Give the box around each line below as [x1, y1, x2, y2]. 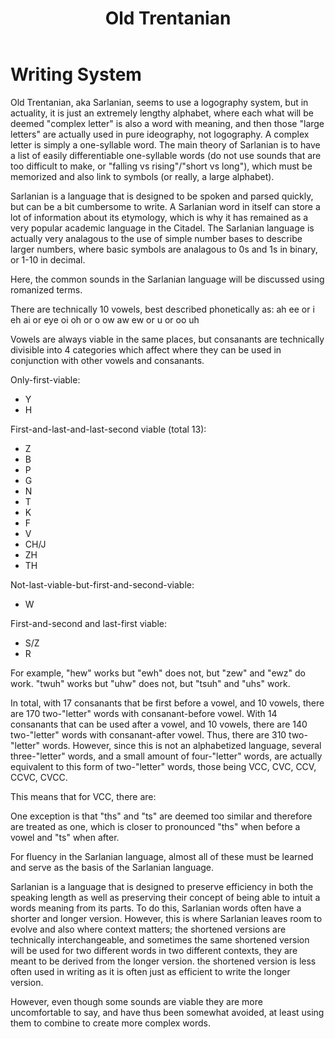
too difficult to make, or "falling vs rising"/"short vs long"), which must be [10, 160, 313, 172]
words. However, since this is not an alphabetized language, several [41, 739, 322, 751]
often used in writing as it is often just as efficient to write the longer [10, 965, 291, 977]
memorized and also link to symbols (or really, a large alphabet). [10, 170, 275, 182]
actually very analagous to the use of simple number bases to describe [10, 232, 303, 244]
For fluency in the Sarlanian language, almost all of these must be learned [10, 850, 314, 862]
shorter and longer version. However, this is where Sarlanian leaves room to [10, 912, 323, 924]
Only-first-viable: [10, 373, 81, 386]
